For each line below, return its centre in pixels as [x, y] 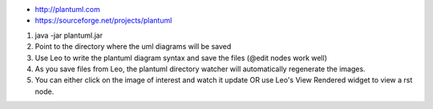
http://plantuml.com [67, 9]
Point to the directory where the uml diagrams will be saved [133, 46]
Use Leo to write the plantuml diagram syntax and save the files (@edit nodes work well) [181, 58]
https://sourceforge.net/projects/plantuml [103, 21]
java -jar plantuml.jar [69, 35]
